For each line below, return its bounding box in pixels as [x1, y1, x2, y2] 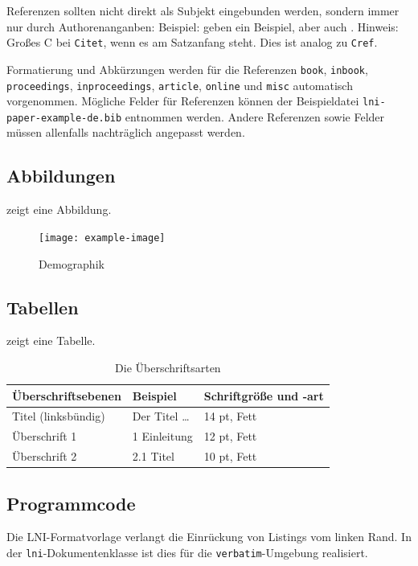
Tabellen [6, 294, 79, 319]
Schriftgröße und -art [203, 387, 324, 404]
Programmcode [6, 490, 136, 515]
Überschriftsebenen [12, 387, 121, 404]
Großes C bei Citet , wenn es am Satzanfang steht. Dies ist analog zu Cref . [6, 34, 378, 51]
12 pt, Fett [203, 428, 257, 445]
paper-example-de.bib [6, 112, 122, 124]
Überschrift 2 [12, 448, 77, 465]
